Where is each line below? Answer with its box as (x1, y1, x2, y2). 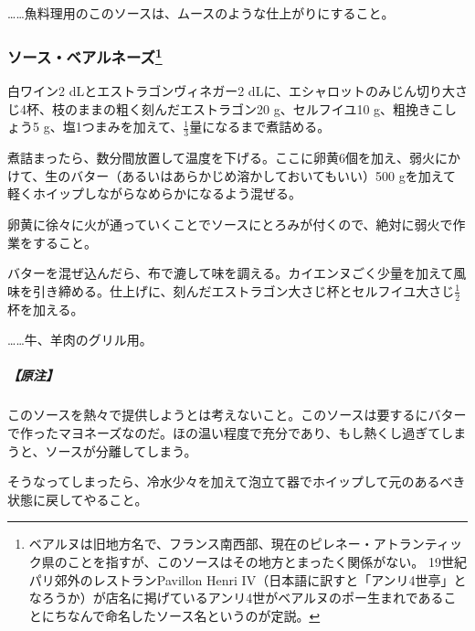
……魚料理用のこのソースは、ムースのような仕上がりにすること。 (7, 4, 395, 22)
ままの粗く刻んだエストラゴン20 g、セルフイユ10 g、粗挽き (77, 99, 432, 118)
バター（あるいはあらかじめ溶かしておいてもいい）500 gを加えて (70, 166, 457, 185)
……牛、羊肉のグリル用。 (7, 330, 153, 349)
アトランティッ (373, 534, 462, 553)
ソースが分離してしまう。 (45, 441, 197, 460)
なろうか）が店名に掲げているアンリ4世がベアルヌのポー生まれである (28, 588, 444, 607)
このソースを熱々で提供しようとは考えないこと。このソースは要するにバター (7, 405, 467, 424)
